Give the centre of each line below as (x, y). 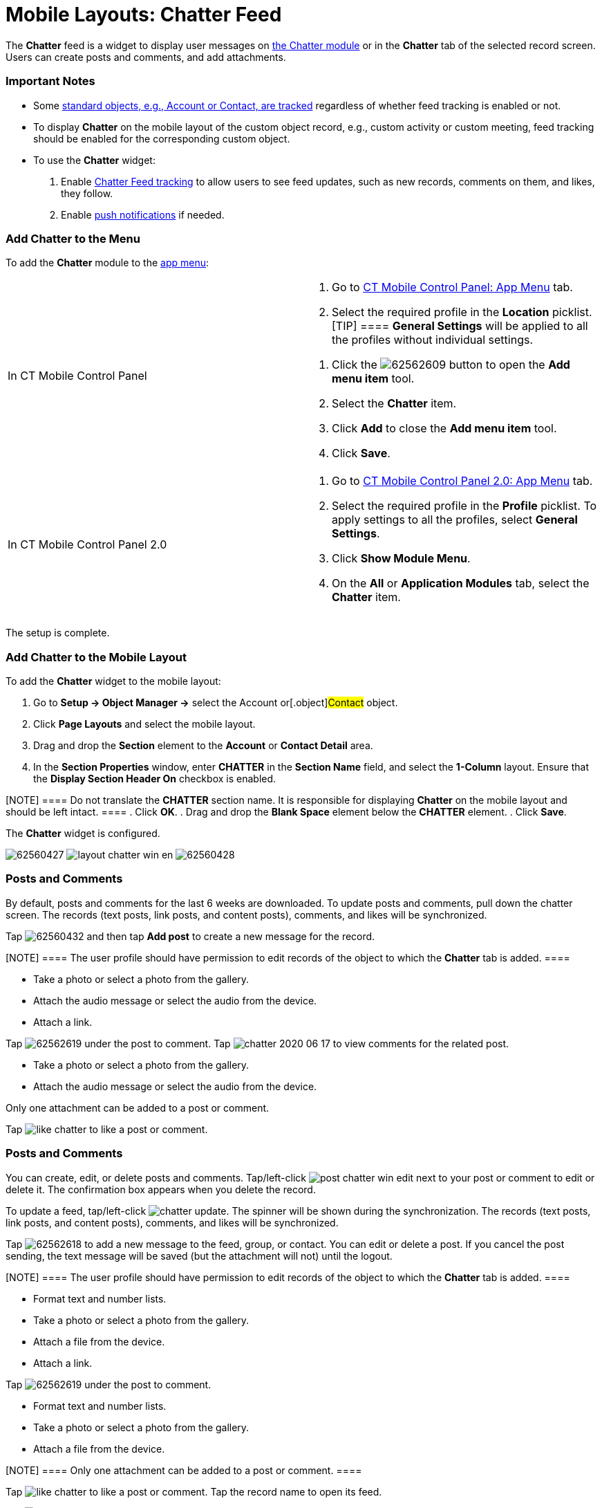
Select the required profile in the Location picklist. (462, 312)
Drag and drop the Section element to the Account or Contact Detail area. (203, 745)
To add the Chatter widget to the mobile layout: (113, 681)
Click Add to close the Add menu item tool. (444, 429)
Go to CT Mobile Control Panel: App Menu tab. (452, 287)
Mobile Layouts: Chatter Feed (144, 15)
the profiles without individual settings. (432, 340)
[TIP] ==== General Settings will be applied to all (460, 326)
